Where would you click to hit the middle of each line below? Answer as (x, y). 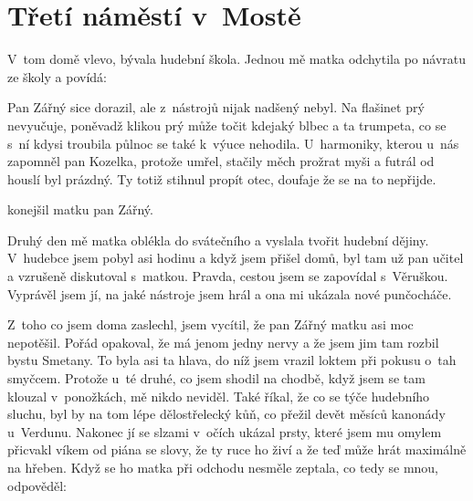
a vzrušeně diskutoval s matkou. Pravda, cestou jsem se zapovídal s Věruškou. (228, 276)
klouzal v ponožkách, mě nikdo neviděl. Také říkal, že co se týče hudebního (219, 396)
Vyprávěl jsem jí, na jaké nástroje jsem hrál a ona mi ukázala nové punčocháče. (230, 293)
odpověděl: (37, 485)
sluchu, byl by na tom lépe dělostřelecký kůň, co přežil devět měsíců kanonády (226, 414)
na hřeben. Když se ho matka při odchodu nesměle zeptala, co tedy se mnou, (223, 467)
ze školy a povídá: (57, 76)
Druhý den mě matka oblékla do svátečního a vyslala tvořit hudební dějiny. (218, 240)
